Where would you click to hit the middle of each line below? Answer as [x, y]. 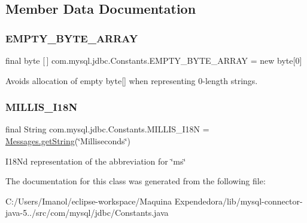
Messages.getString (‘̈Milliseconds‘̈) [68, 141]
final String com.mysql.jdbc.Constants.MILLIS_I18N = [107, 129]
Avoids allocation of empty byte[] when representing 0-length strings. [132, 80]
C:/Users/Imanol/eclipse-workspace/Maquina [89, 201]
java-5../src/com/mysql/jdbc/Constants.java [87, 213]
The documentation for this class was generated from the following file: [136, 181]
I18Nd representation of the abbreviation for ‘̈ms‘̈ [96, 161]
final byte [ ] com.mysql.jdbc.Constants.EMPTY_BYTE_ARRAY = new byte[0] [154, 60]
